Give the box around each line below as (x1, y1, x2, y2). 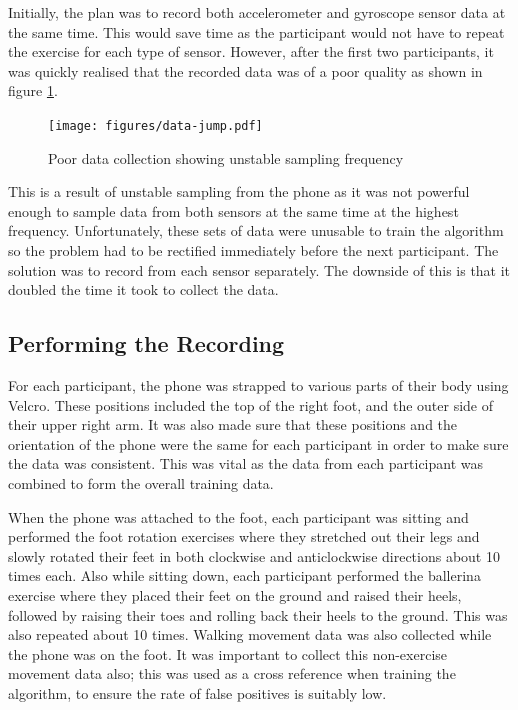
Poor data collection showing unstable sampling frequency (48, 147, 404, 168)
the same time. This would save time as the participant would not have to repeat (8, 21, 505, 42)
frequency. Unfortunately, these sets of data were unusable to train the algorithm (8, 220, 504, 241)
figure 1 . (8, 80, 58, 101)
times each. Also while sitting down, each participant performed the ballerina (8, 565, 481, 586)
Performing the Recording (8, 328, 285, 359)
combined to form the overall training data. (8, 472, 274, 493)
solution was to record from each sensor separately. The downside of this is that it (8, 259, 511, 280)
